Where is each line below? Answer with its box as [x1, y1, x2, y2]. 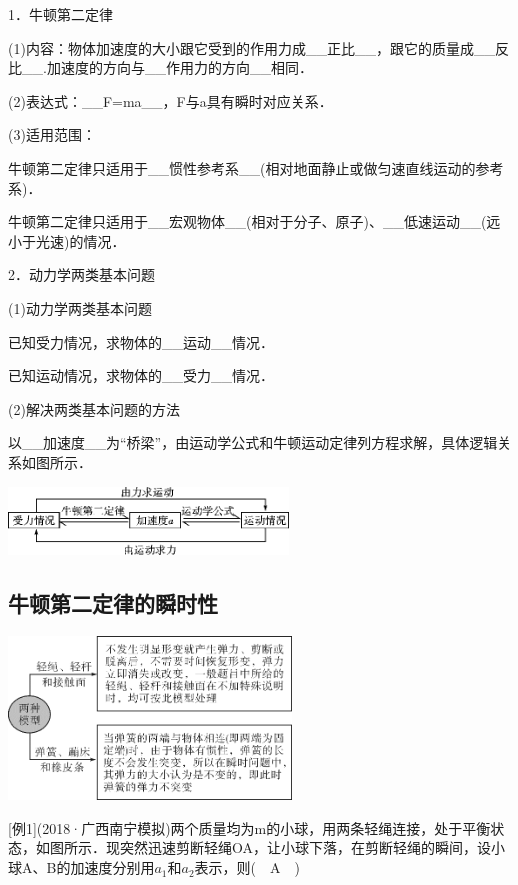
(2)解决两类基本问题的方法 [8, 398, 180, 419]
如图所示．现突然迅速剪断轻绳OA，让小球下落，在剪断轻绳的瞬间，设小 [35, 837, 505, 858]
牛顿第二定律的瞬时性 [8, 588, 218, 619]
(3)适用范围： [8, 124, 96, 145]
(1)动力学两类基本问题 [8, 297, 152, 318]
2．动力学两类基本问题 [8, 264, 155, 285]
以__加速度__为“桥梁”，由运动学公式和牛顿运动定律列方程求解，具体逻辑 [8, 432, 498, 453]
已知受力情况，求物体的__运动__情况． [8, 331, 274, 352]
